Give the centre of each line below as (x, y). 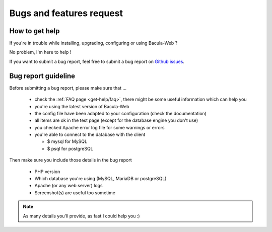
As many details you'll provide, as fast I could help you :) (82, 216)
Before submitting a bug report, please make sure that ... (68, 88)
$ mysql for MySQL (67, 141)
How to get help (35, 31)
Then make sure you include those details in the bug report (71, 160)
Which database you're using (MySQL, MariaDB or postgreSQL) (100, 179)
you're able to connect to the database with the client (90, 135)
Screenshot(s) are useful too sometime (75, 192)
